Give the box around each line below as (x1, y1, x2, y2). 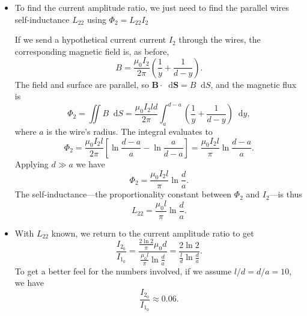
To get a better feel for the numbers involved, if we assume (14, 264, 232, 277)
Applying (14, 157, 49, 170)
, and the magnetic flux (210, 78, 297, 90)
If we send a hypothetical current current (14, 33, 166, 46)
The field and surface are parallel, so (14, 78, 149, 90)
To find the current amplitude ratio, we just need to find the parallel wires (14, 1, 289, 13)
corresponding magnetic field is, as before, (14, 45, 169, 57)
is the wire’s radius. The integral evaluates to (46, 125, 213, 138)
